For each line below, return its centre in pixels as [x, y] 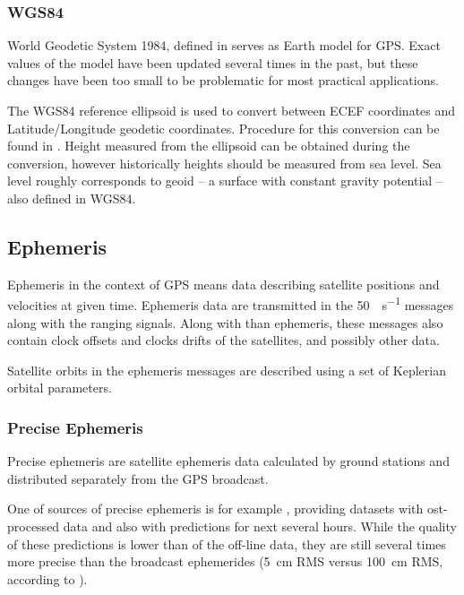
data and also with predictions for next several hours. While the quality [260, 526]
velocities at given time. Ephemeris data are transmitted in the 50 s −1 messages [231, 304]
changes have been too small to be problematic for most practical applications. [223, 80]
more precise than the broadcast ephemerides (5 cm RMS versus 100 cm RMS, [225, 561]
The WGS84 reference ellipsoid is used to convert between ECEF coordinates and [232, 110]
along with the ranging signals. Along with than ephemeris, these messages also [225, 322]
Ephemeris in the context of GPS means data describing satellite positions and [223, 284]
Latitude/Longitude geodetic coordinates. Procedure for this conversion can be [223, 128]
